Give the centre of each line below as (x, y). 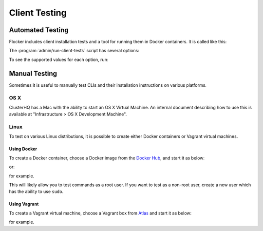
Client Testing (38, 13)
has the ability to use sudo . (36, 192)
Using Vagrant (24, 204)
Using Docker (23, 149)
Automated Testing (39, 30)
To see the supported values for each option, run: (59, 59)
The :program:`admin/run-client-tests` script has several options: (74, 51)
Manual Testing (33, 73)
